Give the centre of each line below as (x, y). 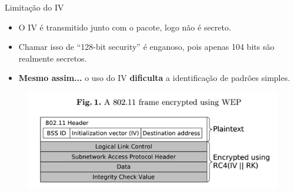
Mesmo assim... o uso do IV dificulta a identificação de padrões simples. (154, 78)
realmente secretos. (53, 58)
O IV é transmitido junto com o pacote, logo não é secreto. (125, 27)
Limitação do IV (34, 7)
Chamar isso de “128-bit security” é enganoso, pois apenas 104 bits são (146, 47)
